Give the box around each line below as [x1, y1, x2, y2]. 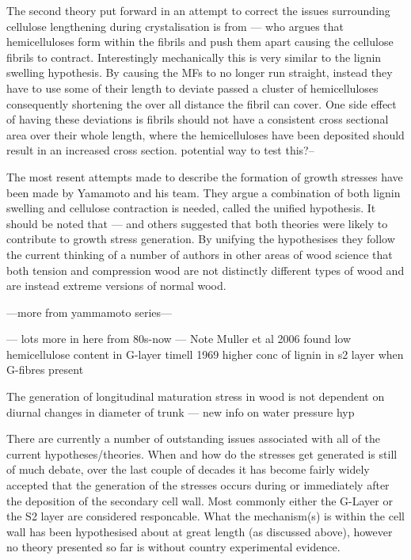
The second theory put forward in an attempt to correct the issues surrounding [6, 2, 390, 18]
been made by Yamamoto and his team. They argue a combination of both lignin [6, 184, 401, 200]
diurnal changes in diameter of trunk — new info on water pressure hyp [6, 403, 355, 420]
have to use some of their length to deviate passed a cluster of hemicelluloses [6, 79, 379, 96]
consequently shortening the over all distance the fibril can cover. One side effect [6, 95, 397, 112]
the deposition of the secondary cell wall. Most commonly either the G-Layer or [6, 492, 393, 509]
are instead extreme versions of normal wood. [6, 277, 226, 294]
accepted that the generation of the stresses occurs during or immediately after [6, 477, 390, 493]
